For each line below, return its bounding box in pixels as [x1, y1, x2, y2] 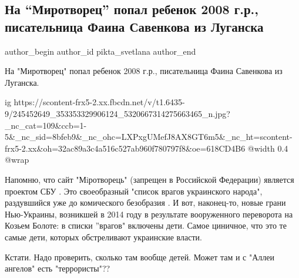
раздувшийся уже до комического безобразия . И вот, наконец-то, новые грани [5, 196, 286, 209]
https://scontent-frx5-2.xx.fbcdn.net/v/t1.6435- [14, 96, 185, 108]
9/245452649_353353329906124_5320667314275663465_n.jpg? [5, 107, 230, 119]
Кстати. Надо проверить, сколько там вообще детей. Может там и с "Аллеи [5, 250, 274, 263]
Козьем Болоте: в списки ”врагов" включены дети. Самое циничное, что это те [5, 219, 287, 232]
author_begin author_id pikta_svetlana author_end [5, 45, 196, 57]
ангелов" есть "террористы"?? [5, 262, 110, 274]
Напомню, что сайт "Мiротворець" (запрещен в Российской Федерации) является [5, 173, 294, 185]
